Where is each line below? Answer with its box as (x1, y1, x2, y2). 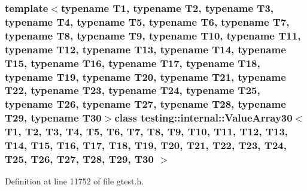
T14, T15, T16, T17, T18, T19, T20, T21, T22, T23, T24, (5, 138, 287, 153)
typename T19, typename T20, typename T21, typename (5, 69, 286, 84)
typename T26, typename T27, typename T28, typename (5, 96, 286, 111)
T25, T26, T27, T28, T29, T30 (5, 151, 154, 166)
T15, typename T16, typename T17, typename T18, (5, 55, 260, 70)
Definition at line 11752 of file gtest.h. (5, 175, 144, 187)
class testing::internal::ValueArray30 (114, 110, 293, 125)
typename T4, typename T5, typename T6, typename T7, (5, 14, 290, 29)
